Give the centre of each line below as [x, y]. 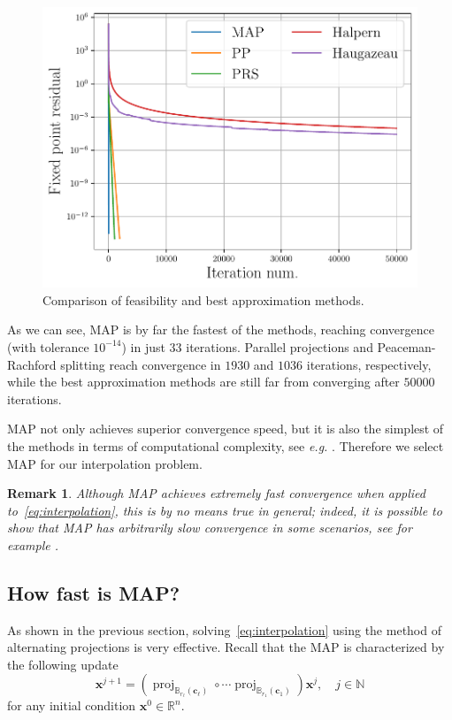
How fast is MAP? [94, 592]
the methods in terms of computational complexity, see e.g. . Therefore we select [226, 445]
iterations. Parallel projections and [280, 346]
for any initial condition [72, 705]
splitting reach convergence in [141, 364]
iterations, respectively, [369, 364]
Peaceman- [406, 346]
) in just [143, 346]
